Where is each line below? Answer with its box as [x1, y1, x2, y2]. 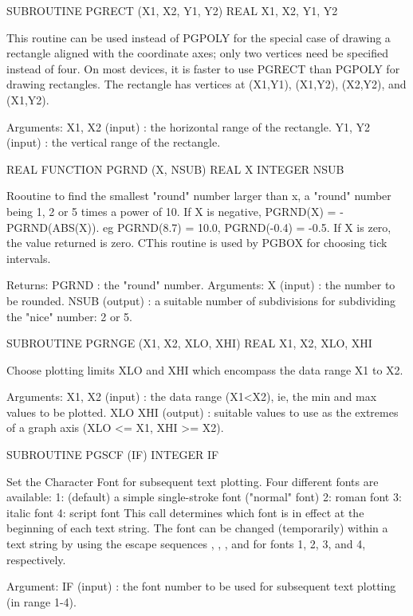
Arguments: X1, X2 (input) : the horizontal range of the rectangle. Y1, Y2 [6, 118, 371, 135]
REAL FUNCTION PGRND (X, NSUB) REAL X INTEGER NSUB [6, 160, 344, 177]
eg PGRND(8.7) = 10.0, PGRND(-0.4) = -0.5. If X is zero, [103, 218, 391, 235]
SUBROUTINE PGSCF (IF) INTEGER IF [6, 446, 219, 463]
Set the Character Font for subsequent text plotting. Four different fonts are [6, 473, 379, 489]
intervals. [6, 249, 51, 266]
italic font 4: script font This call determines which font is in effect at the [6, 504, 364, 520]
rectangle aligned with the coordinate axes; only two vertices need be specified [6, 45, 389, 61]
